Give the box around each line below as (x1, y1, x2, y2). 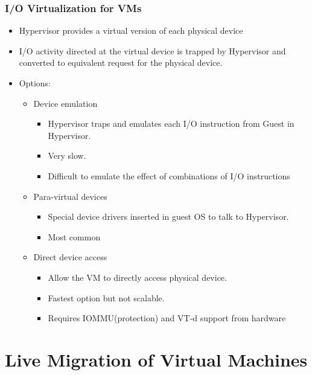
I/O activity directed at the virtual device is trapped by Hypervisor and (19, 44, 286, 57)
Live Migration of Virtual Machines (5, 347, 308, 371)
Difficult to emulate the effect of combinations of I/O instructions (48, 169, 290, 182)
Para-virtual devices (33, 190, 107, 202)
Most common (48, 230, 101, 243)
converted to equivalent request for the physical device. (19, 56, 223, 69)
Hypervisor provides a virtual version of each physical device (19, 24, 243, 37)
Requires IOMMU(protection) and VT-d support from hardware (48, 312, 286, 324)
